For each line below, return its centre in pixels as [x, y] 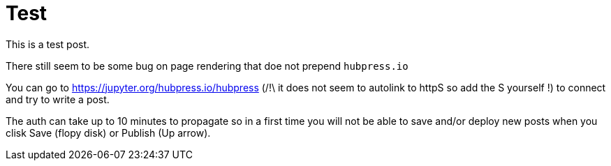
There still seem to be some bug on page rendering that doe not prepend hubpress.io [207, 66]
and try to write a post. [58, 99]
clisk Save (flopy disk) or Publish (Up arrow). [108, 133]
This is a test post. [48, 44]
